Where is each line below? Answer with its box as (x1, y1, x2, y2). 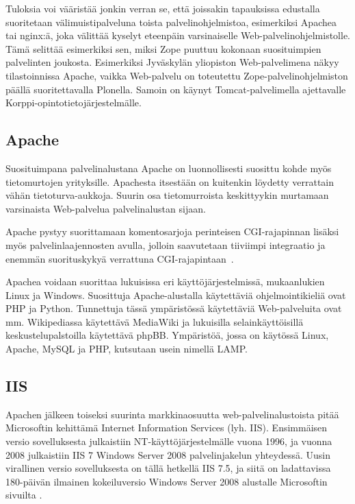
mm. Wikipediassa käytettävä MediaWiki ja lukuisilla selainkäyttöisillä (5, 314, 304, 328)
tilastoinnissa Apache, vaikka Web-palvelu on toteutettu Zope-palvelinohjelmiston (5, 68, 348, 82)
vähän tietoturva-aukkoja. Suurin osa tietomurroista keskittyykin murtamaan (5, 188, 329, 202)
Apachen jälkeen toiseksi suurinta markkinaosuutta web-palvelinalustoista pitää (5, 407, 339, 421)
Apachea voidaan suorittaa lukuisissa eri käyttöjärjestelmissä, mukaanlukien (5, 274, 325, 289)
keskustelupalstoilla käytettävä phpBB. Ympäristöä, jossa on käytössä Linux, (5, 328, 329, 342)
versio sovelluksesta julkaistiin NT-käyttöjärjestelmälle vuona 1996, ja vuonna (5, 434, 332, 448)
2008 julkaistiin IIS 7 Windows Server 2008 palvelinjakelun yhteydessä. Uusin (5, 447, 330, 461)
